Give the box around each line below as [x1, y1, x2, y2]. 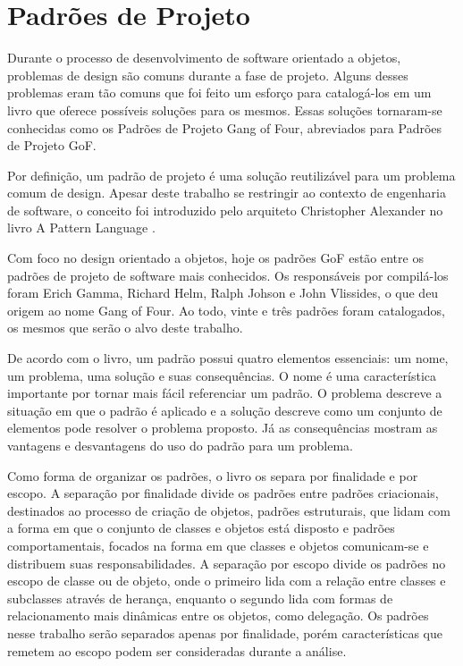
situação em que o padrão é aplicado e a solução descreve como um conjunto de [7, 400, 442, 419]
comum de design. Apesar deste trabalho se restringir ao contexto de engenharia [7, 183, 446, 202]
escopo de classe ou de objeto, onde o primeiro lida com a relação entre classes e [7, 571, 446, 590]
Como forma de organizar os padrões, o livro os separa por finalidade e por [7, 466, 418, 485]
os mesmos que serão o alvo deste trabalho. [7, 318, 243, 337]
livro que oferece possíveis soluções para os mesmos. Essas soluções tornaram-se [7, 100, 442, 119]
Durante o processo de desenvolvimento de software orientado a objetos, [7, 48, 401, 67]
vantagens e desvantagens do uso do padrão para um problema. [7, 436, 353, 454]
